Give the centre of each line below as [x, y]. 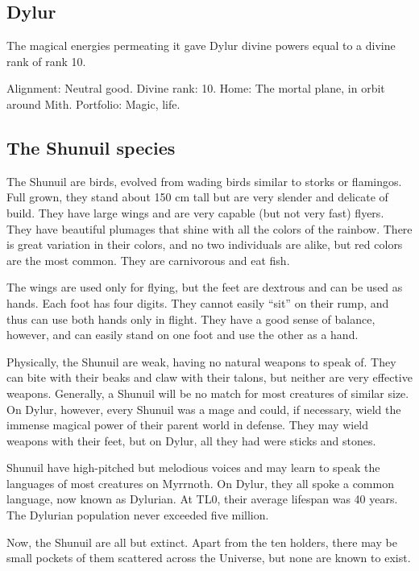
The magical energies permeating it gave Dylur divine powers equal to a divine [201, 46]
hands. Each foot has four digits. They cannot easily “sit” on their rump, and [198, 302]
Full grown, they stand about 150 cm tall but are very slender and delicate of [197, 197]
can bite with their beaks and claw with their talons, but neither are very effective [209, 377]
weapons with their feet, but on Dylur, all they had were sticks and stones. [191, 440]
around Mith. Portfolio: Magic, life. [93, 103]
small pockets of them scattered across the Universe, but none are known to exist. [209, 558]
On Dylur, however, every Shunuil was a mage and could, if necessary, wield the [204, 409]
